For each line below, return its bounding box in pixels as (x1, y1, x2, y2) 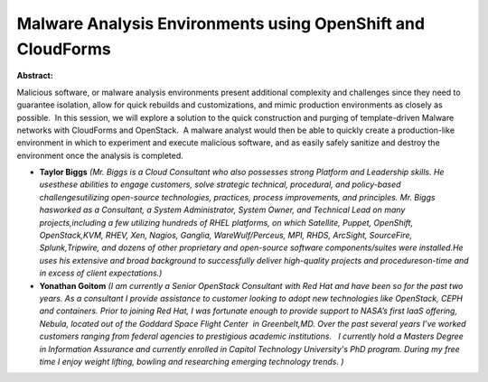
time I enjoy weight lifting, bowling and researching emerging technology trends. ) (39, 356, 344, 367)
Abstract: (16, 70, 53, 81)
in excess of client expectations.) (39, 267, 163, 279)
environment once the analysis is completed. (16, 150, 184, 161)
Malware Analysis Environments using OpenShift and (16, 14, 425, 33)
